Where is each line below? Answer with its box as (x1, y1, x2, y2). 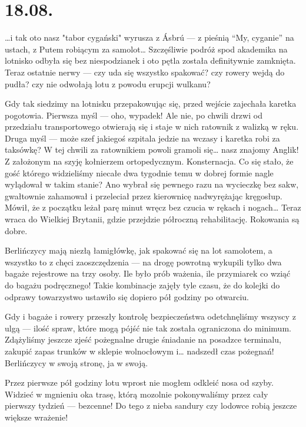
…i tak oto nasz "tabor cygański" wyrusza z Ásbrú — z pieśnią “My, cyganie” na (5, 31, 294, 44)
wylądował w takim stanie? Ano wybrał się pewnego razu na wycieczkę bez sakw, (5, 178, 299, 190)
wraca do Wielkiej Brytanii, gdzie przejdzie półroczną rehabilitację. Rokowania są (5, 213, 300, 225)
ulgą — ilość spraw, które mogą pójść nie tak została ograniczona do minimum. (5, 321, 291, 334)
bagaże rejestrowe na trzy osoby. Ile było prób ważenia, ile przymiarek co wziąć (5, 267, 291, 280)
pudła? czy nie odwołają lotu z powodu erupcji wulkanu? (5, 77, 211, 90)
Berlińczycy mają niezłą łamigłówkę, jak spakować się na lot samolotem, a (5, 244, 272, 257)
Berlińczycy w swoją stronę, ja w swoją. (5, 356, 148, 369)
